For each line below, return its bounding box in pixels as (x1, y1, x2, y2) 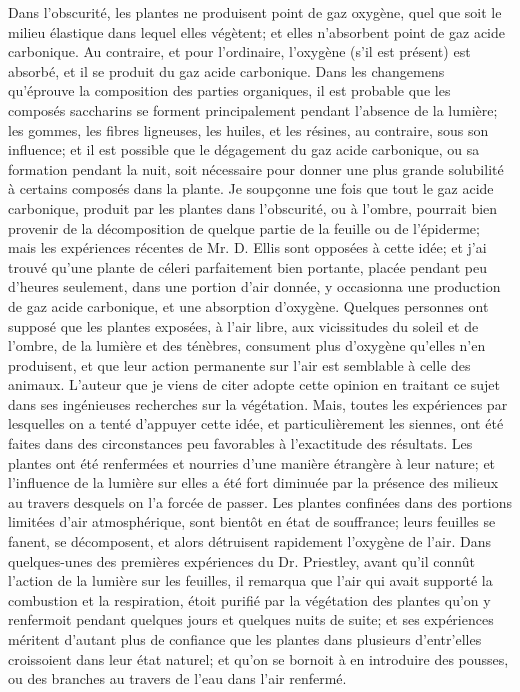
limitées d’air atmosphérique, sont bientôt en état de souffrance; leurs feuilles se (8, 511, 496, 532)
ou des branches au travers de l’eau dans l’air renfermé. (8, 668, 347, 689)
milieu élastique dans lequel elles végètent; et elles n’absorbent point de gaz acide (8, 21, 505, 42)
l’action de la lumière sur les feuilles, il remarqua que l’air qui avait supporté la (8, 570, 493, 591)
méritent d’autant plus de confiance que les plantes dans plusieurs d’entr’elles (8, 629, 482, 649)
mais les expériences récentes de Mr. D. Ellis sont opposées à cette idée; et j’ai (8, 237, 487, 258)
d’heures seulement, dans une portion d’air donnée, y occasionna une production (8, 276, 501, 297)
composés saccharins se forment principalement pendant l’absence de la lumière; (8, 99, 498, 120)
